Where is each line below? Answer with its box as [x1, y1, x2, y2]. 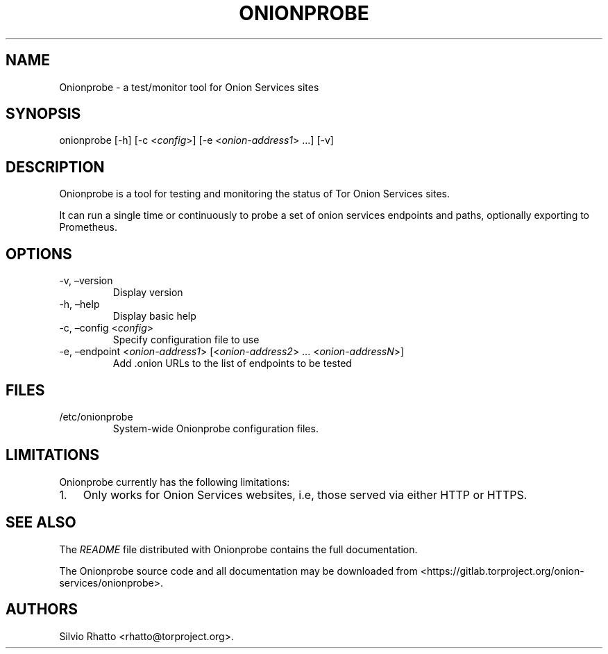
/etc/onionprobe [59, 410, 133, 423]
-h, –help [59, 298, 100, 311]
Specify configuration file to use [112, 334, 260, 346]
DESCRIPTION [6, 158, 105, 176]
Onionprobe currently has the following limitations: [59, 475, 290, 488]
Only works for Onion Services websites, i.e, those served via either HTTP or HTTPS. [83, 487, 527, 502]
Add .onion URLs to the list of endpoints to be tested [112, 357, 352, 370]
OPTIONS [6, 245, 72, 263]
